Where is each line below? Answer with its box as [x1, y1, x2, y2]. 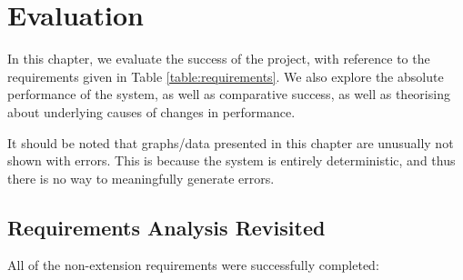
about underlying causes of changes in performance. [7, 102, 296, 121]
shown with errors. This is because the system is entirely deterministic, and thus [7, 151, 456, 170]
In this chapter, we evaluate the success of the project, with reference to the [7, 49, 430, 68]
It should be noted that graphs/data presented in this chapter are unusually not [7, 133, 454, 152]
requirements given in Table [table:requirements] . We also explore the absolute [7, 66, 444, 85]
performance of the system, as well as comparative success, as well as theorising [7, 85, 450, 104]
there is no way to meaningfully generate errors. [7, 168, 275, 187]
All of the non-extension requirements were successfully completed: [7, 255, 379, 275]
